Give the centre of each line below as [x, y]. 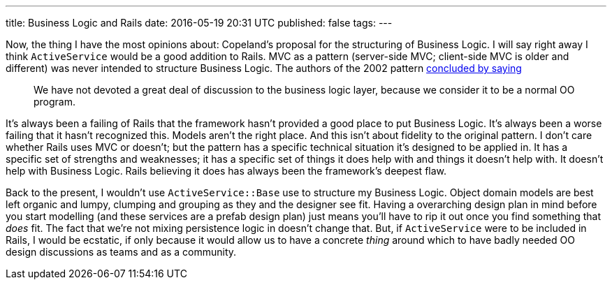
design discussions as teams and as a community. [121, 252]
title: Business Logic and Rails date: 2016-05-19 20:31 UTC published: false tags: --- [199, 23]
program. [55, 102]
